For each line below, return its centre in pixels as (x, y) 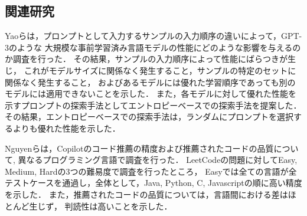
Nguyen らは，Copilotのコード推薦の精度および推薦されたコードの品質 (139, 148)
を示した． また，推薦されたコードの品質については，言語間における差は (146, 194)
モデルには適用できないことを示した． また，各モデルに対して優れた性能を (151, 94)
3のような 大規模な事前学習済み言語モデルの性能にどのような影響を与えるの (153, 47)
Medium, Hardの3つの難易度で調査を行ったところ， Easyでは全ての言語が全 (151, 171)
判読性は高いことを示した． (118, 206)
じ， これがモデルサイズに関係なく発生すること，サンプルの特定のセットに (151, 70)
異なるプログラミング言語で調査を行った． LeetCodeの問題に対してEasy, (158, 160)
